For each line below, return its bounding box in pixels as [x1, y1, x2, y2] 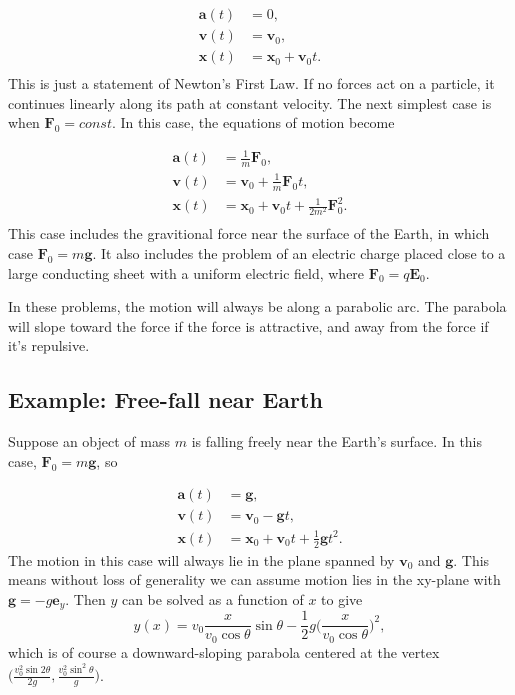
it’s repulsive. [8, 335, 90, 356]
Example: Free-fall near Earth [8, 384, 323, 415]
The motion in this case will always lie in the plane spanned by [8, 549, 395, 570]
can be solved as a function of [121, 588, 304, 609]
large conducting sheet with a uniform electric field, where [8, 262, 365, 283]
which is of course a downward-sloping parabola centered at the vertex [8, 641, 440, 662]
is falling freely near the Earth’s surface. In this [191, 431, 483, 452]
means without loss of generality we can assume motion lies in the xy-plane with [8, 569, 501, 590]
